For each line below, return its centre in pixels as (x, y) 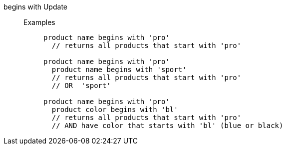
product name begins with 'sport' (119, 69)
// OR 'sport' (81, 85)
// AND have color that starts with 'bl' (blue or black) (167, 125)
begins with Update (35, 7)
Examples (39, 22)
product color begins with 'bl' (115, 109)
